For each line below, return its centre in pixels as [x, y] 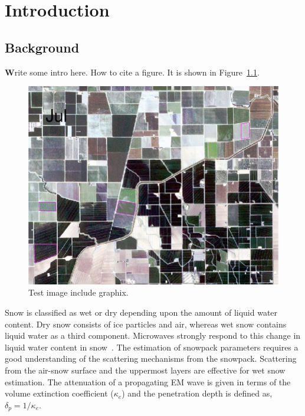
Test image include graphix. [78, 292]
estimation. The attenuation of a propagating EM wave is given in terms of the [148, 381]
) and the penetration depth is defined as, [197, 393]
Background [42, 47]
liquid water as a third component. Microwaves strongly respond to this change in [153, 335]
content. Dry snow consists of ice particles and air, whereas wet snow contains [146, 324]
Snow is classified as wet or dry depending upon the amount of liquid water [141, 312]
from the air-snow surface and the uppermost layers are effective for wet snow [145, 370]
